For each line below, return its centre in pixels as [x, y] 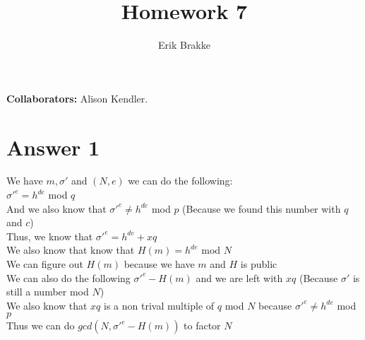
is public [259, 264]
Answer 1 [53, 147]
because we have [159, 264]
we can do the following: [180, 181]
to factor [202, 326]
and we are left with [239, 277]
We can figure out [45, 264]
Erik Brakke [184, 45]
